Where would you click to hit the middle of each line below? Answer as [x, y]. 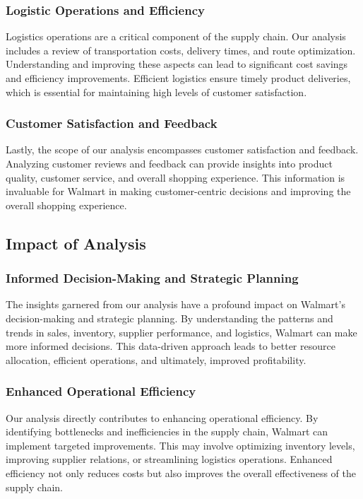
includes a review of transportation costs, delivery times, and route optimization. [181, 50]
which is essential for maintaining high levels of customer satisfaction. [156, 92]
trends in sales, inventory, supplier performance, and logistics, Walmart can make [181, 332]
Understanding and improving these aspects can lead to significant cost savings [177, 64]
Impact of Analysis [76, 243]
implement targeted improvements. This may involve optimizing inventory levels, [180, 445]
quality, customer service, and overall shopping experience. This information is [175, 177]
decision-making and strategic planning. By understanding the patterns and [169, 318]
